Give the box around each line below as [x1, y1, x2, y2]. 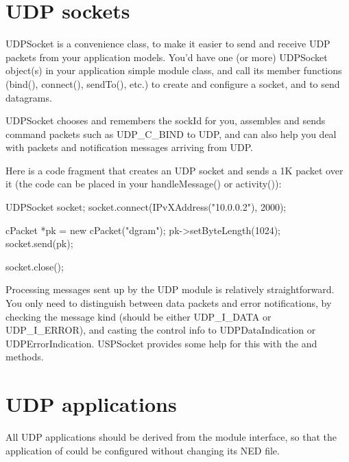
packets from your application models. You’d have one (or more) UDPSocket [5, 49, 328, 64]
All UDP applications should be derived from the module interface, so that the [5, 430, 337, 444]
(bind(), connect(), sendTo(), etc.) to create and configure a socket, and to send [5, 76, 340, 91]
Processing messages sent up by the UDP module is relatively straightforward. [5, 282, 335, 297]
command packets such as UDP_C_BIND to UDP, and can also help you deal [5, 126, 337, 141]
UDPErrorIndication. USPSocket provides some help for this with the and [5, 336, 317, 350]
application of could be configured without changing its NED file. [5, 443, 280, 457]
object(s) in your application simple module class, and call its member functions [5, 63, 342, 78]
